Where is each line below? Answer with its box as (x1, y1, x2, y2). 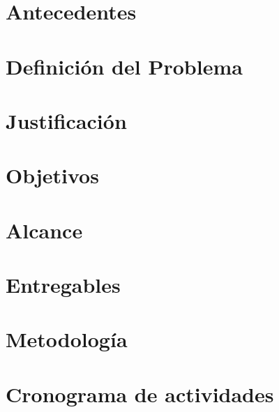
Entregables (6, 270, 121, 299)
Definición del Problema (6, 52, 243, 80)
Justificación (6, 106, 127, 135)
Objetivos (6, 161, 99, 190)
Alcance (6, 215, 83, 244)
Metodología (6, 325, 128, 353)
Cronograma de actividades (6, 379, 274, 408)
